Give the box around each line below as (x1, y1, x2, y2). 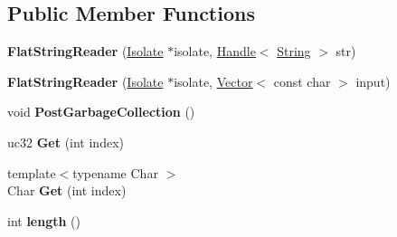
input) (355, 71, 391, 90)
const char (273, 71, 331, 90)
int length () (7, 211, 81, 230)
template (7, 163, 56, 182)
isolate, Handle (174, 42, 256, 61)
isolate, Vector (174, 71, 253, 90)
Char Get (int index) (7, 181, 127, 200)
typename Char (72, 163, 158, 182)
